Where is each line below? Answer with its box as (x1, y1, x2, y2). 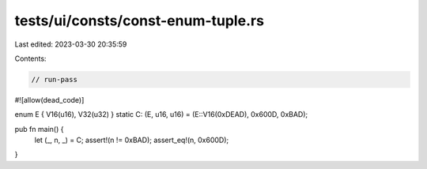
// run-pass (31, 75, 78, 84)
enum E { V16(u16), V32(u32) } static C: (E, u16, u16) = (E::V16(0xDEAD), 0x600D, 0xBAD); (14, 110, 308, 119)
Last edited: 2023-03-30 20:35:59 (14, 39, 127, 49)
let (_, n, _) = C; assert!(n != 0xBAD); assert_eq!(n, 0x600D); (34, 135, 229, 145)
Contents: (14, 54, 47, 63)
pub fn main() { (14, 124, 64, 133)
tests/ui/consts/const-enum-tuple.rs (14, 12, 265, 29)
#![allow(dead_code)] (14, 95, 85, 104)
